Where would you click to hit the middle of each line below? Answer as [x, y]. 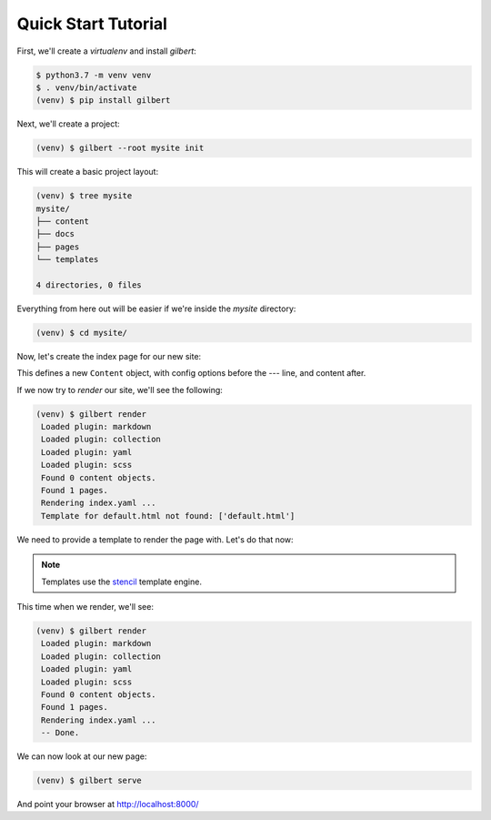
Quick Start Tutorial [92, 24]
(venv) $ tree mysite [84, 196]
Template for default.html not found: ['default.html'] [168, 516]
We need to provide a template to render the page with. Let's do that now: [155, 539]
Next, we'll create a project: [68, 124]
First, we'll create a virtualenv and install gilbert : [107, 51]
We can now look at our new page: [82, 756]
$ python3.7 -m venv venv [94, 75]
